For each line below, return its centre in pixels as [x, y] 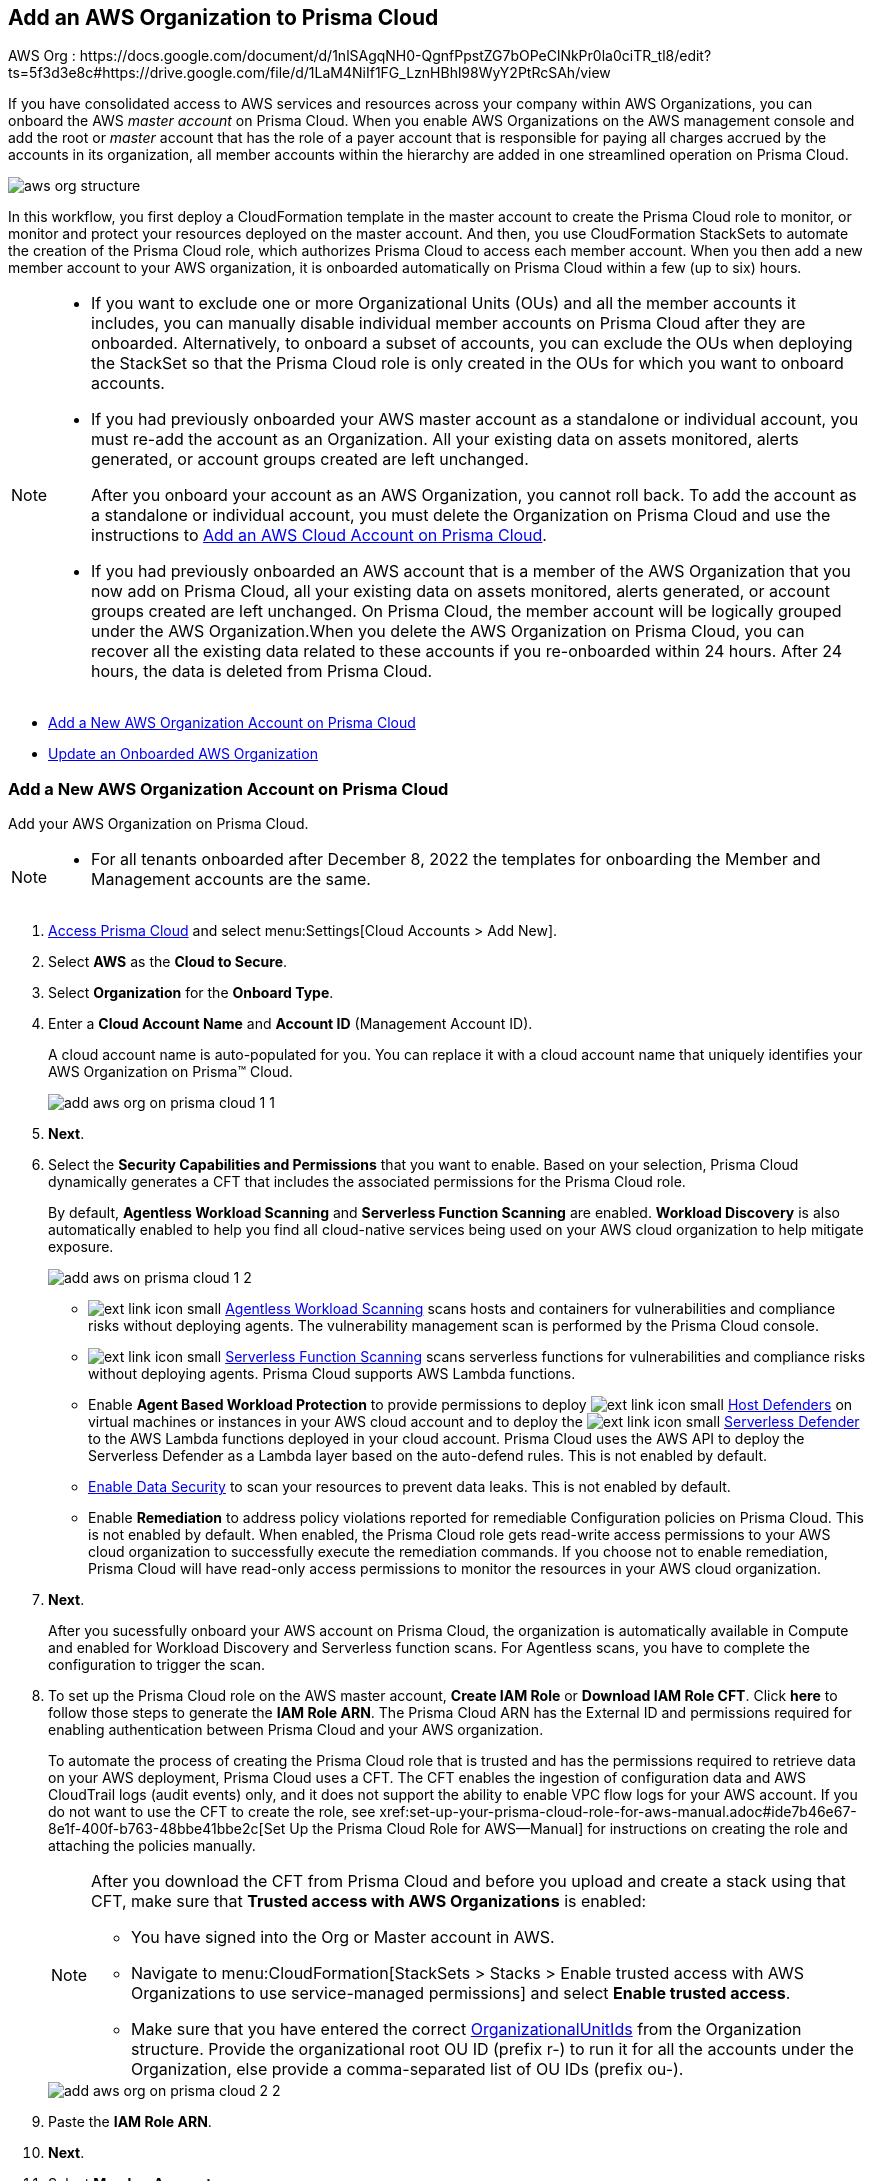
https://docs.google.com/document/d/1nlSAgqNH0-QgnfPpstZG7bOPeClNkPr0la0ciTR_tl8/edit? [395, 56]
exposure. [81, 1247]
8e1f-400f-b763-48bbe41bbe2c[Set [167, 1829]
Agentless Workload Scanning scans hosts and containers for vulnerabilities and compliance [530, 1309]
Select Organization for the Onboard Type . [191, 993]
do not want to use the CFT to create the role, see [212, 1812]
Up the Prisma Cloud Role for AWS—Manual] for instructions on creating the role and [568, 1829]
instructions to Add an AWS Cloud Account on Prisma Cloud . [319, 535]
